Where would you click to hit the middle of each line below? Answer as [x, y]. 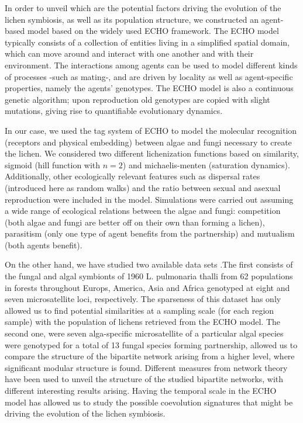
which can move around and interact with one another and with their [129, 53]
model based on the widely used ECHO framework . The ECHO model [153, 31]
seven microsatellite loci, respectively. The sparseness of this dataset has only [143, 299]
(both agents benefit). [44, 245]
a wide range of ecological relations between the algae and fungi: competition [143, 211]
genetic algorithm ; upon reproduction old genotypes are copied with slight [137, 99]
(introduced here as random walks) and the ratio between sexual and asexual [143, 187]
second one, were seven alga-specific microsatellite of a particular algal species [144, 333]
